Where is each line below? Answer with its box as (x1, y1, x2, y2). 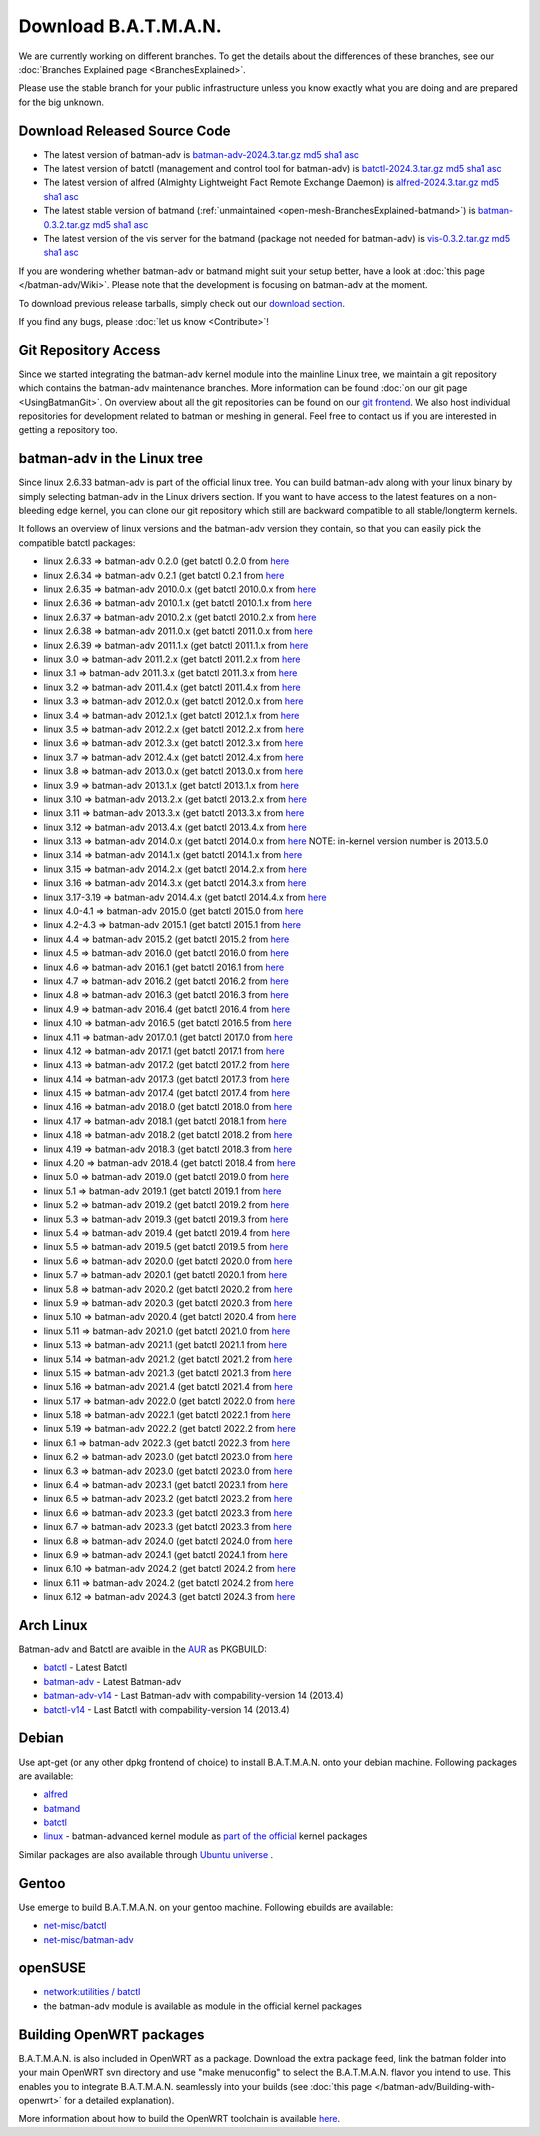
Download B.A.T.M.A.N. (18, 15, 222, 37)
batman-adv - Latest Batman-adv (43, 1675, 182, 1687)
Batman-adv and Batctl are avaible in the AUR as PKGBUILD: (18, 1643, 267, 1655)
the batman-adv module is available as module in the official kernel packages (43, 2000, 362, 2012)
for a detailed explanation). (63, 2094, 175, 2106)
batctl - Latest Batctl (43, 1661, 128, 1674)
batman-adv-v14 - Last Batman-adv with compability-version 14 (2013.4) (43, 1690, 344, 1702)
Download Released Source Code (18, 122, 231, 139)
